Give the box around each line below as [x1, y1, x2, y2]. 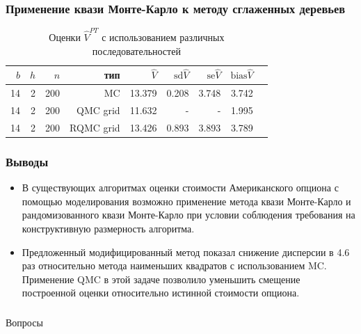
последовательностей [92, 43, 181, 58]
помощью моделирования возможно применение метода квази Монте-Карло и [22, 193, 351, 208]
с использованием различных [102, 29, 225, 44]
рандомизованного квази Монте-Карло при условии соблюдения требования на [22, 207, 355, 222]
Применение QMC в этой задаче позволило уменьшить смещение [22, 271, 300, 286]
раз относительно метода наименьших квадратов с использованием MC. [22, 258, 327, 273]
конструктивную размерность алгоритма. [22, 221, 195, 235]
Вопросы [6, 315, 43, 329]
